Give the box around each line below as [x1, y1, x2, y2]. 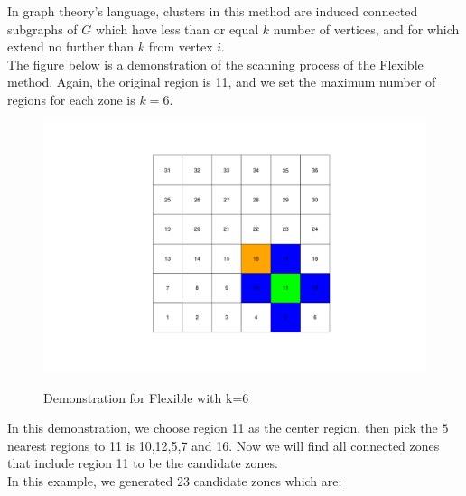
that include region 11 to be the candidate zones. [7, 454, 278, 473]
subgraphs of [7, 19, 78, 38]
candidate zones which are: [193, 471, 342, 490]
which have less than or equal [95, 19, 259, 38]
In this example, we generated [7, 471, 173, 490]
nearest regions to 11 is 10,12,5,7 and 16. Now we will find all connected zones [7, 435, 440, 454]
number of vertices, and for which [273, 19, 460, 38]
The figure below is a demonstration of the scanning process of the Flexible [7, 54, 424, 73]
